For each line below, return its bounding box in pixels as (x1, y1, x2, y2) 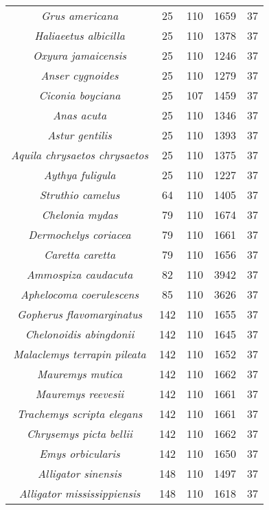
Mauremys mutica (36, 366, 123, 382)
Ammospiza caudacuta (26, 266, 133, 282)
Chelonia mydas (41, 207, 118, 222)
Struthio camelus (39, 187, 120, 202)
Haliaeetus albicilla (34, 27, 125, 43)
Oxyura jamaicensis (32, 47, 127, 63)
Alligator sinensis (38, 465, 121, 481)
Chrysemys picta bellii (27, 426, 133, 441)
